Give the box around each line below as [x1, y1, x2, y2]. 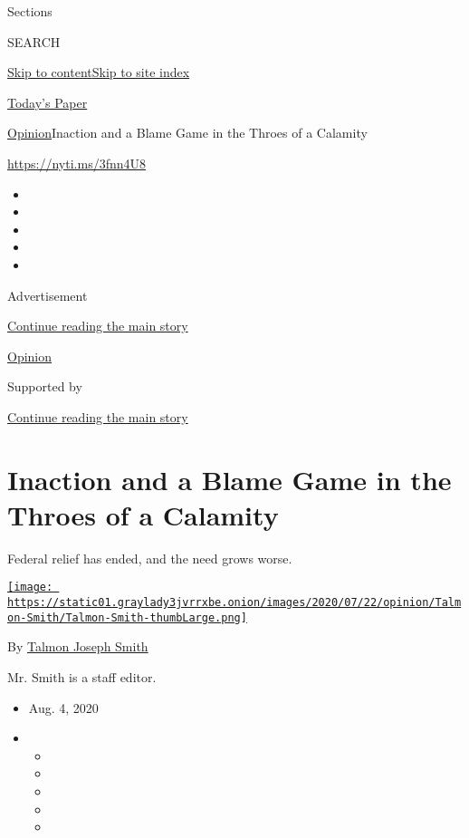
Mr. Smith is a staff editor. [7, 667, 157, 686]
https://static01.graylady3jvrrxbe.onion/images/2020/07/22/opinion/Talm [7, 596, 462, 610]
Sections [7, 2, 53, 20]
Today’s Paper [7, 92, 88, 111]
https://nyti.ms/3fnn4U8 [7, 153, 147, 172]
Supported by [7, 377, 82, 396]
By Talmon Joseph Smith [7, 637, 148, 656]
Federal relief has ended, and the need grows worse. [7, 548, 292, 567]
